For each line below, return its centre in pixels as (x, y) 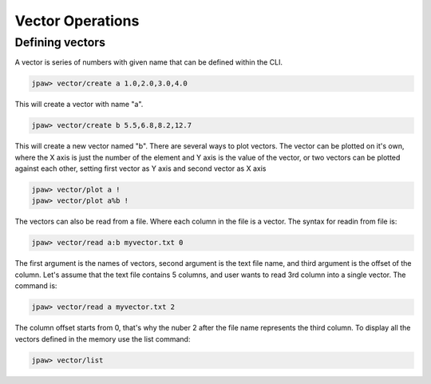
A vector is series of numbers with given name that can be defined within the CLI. (149, 62)
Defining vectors (60, 42)
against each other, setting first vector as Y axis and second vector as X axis (140, 168)
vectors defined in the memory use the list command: (103, 338)
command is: (36, 286)
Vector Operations (77, 21)
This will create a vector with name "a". (79, 105)
